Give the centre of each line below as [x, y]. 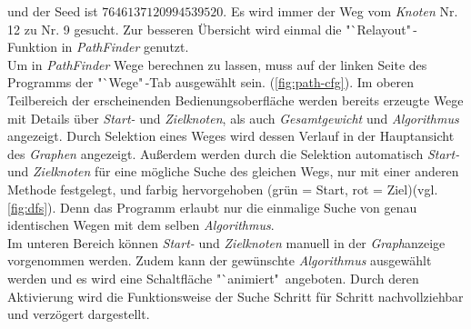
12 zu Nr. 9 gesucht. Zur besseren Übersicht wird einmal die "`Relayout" [209, 29]
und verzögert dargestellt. [79, 314]
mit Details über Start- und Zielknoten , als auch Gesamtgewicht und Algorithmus [233, 118]
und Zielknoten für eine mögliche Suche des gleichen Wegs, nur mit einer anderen [233, 171]
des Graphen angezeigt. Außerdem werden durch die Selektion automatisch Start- [234, 153]
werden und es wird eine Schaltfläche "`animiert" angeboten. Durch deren [213, 278]
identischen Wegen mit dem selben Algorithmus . [141, 225]
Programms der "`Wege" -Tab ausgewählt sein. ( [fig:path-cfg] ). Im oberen [211, 82]
